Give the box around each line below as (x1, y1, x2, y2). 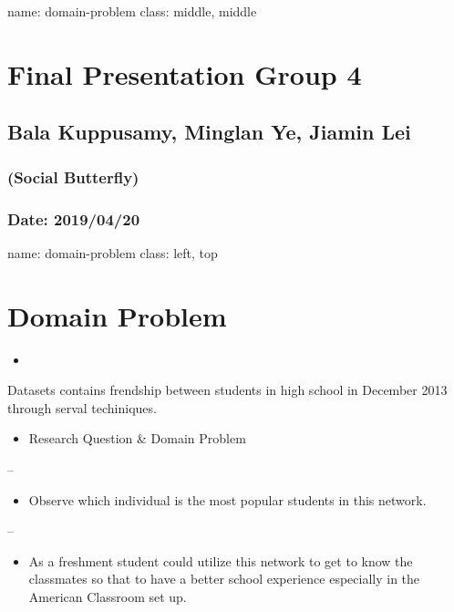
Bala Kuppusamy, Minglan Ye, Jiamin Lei (7, 118, 411, 146)
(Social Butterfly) (7, 165, 139, 188)
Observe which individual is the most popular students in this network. (28, 490, 427, 509)
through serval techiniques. (7, 398, 157, 417)
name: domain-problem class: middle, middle (7, 2, 257, 20)
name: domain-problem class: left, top (7, 243, 218, 262)
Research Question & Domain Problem (28, 429, 246, 448)
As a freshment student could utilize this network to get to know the (28, 551, 413, 570)
